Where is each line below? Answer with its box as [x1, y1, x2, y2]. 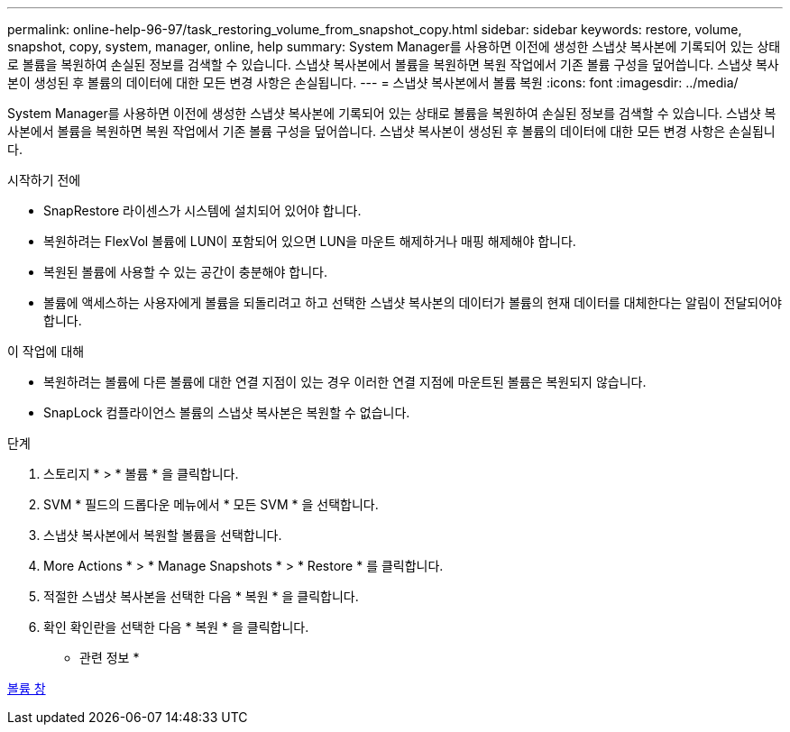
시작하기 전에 [7, 172, 81, 188]
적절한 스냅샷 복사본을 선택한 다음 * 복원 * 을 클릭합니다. [43, 589, 359, 604]
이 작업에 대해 [7, 343, 85, 359]
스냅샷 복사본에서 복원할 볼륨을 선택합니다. [43, 527, 282, 543]
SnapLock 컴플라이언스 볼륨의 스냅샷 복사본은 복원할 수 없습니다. [43, 405, 410, 420]
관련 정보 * [79, 650, 140, 665]
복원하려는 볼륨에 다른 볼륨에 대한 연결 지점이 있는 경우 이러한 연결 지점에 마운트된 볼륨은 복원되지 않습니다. [43, 374, 647, 389]
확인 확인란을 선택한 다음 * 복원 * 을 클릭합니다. [43, 619, 309, 635]
